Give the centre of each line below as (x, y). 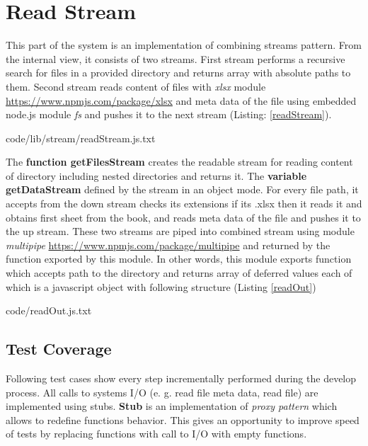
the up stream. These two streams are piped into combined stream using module (180, 231)
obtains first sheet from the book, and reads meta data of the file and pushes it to (183, 217)
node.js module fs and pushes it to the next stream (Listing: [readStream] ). (169, 114)
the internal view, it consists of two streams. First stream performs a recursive (176, 58)
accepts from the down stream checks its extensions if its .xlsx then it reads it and (184, 204)
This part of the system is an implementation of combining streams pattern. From (184, 45)
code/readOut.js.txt (49, 310)
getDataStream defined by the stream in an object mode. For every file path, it (182, 189)
